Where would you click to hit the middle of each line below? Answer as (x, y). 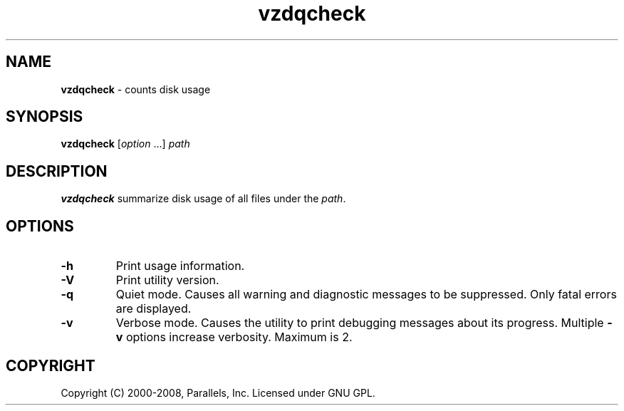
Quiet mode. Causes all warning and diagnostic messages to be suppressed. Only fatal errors (366, 295)
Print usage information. (180, 266)
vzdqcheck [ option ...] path (125, 144)
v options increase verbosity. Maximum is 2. (234, 337)
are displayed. (154, 309)
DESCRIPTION (57, 171)
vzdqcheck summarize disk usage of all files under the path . (203, 199)
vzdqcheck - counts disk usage (136, 89)
